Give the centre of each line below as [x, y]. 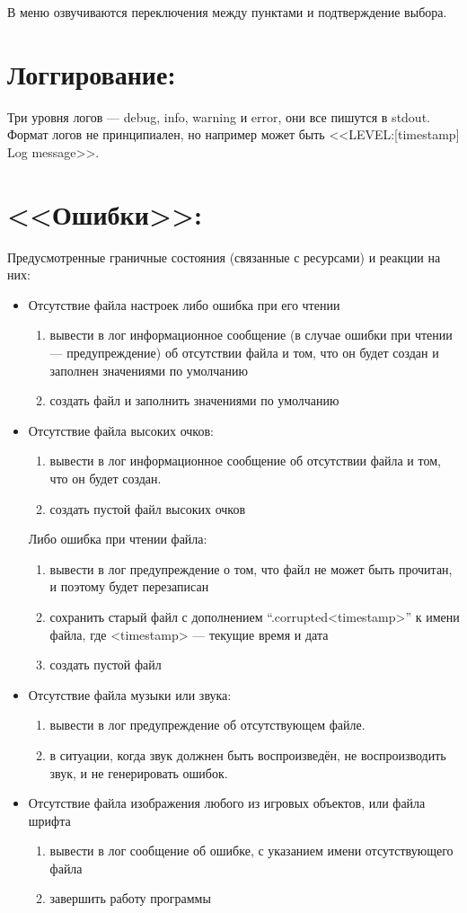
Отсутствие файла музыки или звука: [130, 694]
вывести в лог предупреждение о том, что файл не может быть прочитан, [251, 568]
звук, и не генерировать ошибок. [139, 772]
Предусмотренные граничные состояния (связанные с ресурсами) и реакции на [224, 257]
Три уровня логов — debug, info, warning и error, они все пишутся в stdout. [219, 116]
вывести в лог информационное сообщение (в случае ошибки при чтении [251, 335]
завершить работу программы [130, 898]
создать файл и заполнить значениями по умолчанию [194, 400]
